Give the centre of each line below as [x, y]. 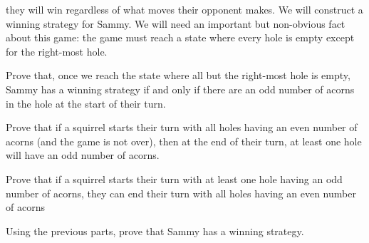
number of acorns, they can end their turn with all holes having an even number [181, 193]
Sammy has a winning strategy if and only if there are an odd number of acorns [180, 89]
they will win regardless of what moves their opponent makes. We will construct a [184, 9]
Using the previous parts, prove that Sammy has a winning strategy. [155, 231]
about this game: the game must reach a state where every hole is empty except [180, 37]
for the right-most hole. [57, 51]
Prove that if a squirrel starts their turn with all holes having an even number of [182, 127]
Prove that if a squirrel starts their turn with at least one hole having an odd [174, 179]
